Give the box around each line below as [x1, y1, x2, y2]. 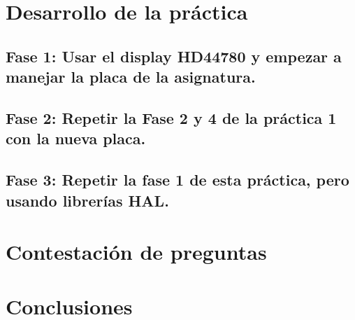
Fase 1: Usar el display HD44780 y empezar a [6, 45, 342, 67]
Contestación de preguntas [6, 237, 267, 266]
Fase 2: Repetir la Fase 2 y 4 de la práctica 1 [6, 106, 337, 128]
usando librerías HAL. [6, 189, 169, 211]
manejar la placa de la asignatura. [6, 66, 256, 88]
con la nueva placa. [6, 127, 146, 149]
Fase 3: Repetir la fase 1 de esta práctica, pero [6, 169, 349, 190]
